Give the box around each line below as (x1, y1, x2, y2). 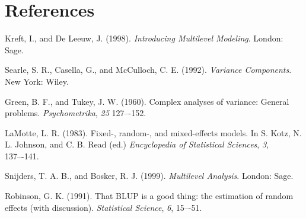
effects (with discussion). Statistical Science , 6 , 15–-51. (5, 201, 202, 213)
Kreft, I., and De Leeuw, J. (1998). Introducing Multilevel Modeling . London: (5, 32, 283, 44)
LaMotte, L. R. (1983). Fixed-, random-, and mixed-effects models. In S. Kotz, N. (5, 126, 302, 139)
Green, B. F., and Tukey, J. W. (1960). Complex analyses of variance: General (5, 95, 289, 107)
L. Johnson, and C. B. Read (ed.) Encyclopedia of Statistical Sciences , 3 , (5, 138, 269, 150)
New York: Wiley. (5, 75, 69, 87)
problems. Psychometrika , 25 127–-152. (5, 107, 146, 119)
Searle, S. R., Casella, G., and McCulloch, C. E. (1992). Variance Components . (5, 63, 292, 76)
